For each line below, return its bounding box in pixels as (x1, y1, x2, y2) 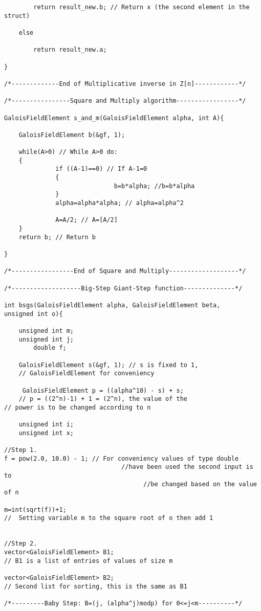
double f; (33, 344, 67, 352)
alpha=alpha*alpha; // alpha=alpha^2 (55, 199, 184, 207)
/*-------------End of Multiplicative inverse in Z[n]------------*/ (4, 80, 246, 87)
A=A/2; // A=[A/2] (55, 216, 118, 224)
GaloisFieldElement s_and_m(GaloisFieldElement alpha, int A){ (4, 114, 224, 122)
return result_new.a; (33, 46, 107, 54)
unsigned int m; (18, 327, 74, 334)
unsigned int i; (18, 421, 74, 428)
